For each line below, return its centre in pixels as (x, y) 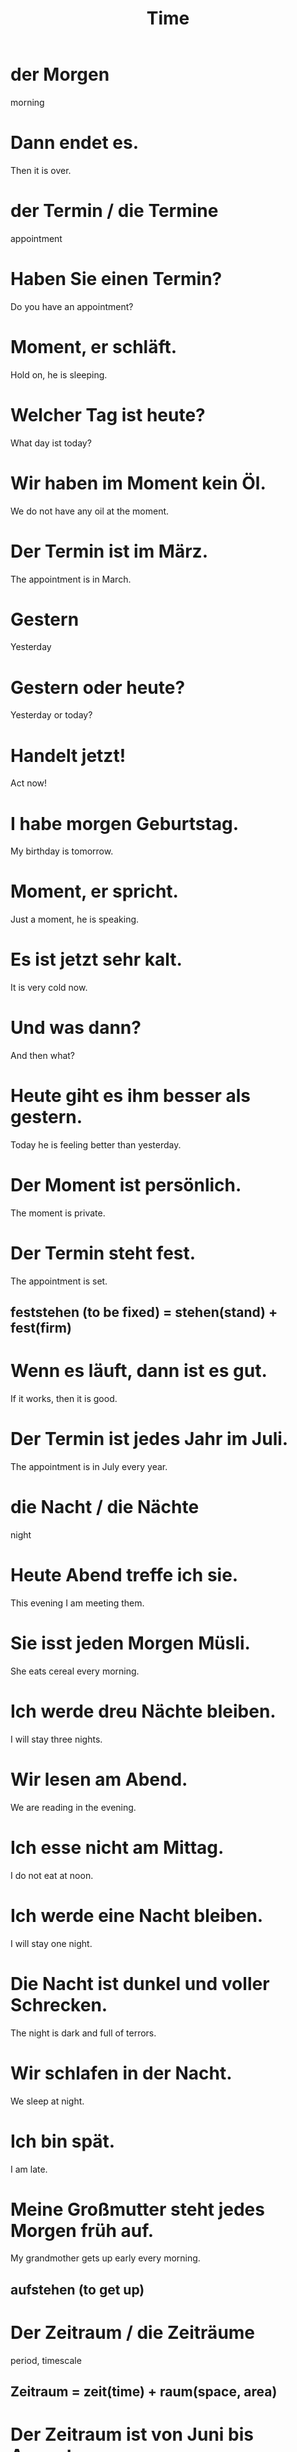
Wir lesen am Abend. (99, 1779)
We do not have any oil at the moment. (90, 511)
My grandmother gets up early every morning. (105, 2258)
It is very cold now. (49, 988)
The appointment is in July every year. (89, 1467)
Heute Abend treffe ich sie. (124, 1575)
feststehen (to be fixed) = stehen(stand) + (144, 1312)
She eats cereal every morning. (75, 1671)
